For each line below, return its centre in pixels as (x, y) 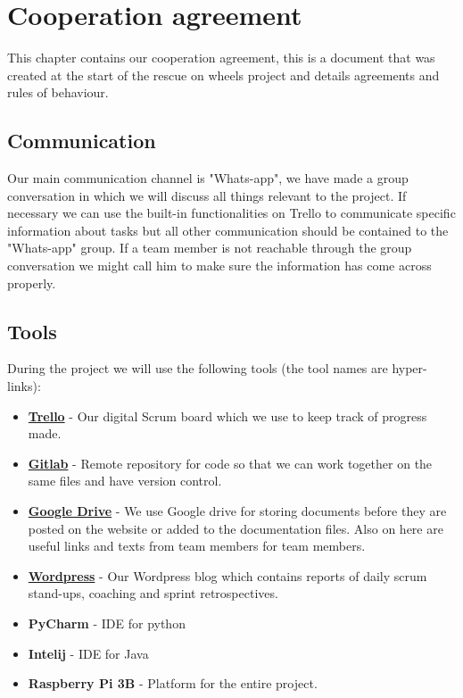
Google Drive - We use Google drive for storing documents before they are (237, 511)
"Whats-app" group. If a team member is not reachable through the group (210, 248)
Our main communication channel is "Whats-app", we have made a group (208, 178)
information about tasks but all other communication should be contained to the (228, 230)
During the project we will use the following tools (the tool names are (198, 368)
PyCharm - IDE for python (107, 623)
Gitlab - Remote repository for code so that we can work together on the (230, 463)
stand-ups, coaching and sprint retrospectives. (153, 593)
